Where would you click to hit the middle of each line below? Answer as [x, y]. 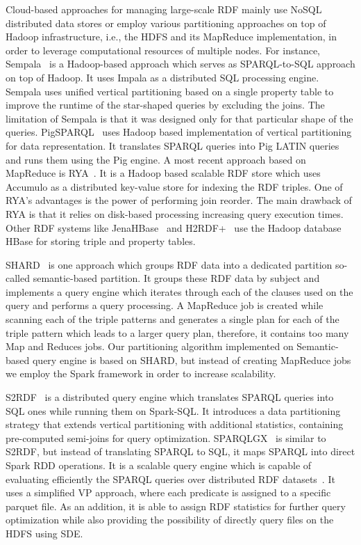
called [18, 278]
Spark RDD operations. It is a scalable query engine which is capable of [159, 465]
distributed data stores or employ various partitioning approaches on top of [166, 23]
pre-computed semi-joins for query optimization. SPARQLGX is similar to [166, 437]
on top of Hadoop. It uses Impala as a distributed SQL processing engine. [162, 77]
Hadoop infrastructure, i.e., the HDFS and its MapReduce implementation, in [171, 37]
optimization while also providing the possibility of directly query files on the [170, 520]
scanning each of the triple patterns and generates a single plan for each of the [173, 319]
